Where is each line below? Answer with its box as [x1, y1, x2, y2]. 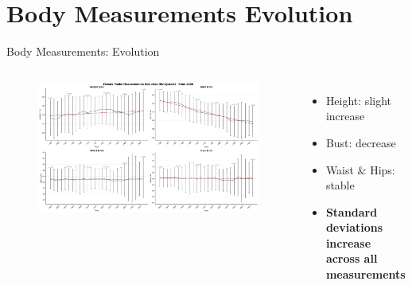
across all [325, 250, 378, 267]
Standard [325, 203, 378, 220]
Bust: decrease [325, 134, 396, 150]
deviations [325, 219, 383, 236]
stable [325, 177, 355, 193]
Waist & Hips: [325, 161, 395, 178]
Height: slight [325, 92, 392, 108]
